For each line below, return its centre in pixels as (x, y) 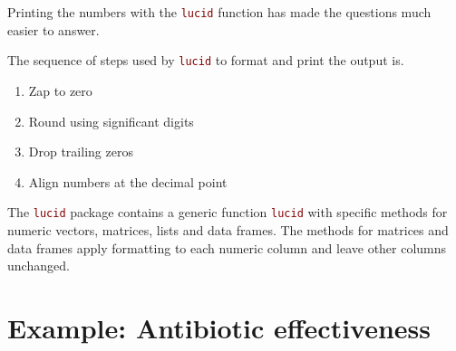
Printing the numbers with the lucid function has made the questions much (219, 12)
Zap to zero (60, 90)
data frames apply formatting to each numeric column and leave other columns (227, 247)
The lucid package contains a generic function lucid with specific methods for (228, 212)
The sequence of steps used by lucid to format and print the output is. (206, 60)
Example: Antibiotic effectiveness (219, 327)
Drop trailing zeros (81, 152)
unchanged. (39, 266)
